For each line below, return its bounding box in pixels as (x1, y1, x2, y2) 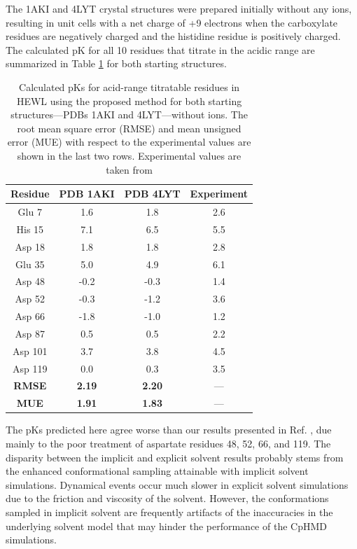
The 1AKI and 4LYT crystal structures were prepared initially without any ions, (6, 1, 352, 15)
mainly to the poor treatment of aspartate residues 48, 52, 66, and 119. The (6, 436, 331, 450)
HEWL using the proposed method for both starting (16, 93, 242, 108)
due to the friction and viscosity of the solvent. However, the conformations (6, 491, 329, 506)
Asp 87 (15, 326, 45, 340)
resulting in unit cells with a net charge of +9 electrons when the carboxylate (6, 15, 338, 29)
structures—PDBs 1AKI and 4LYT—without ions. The (10, 107, 248, 122)
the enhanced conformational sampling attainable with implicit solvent (6, 464, 309, 478)
